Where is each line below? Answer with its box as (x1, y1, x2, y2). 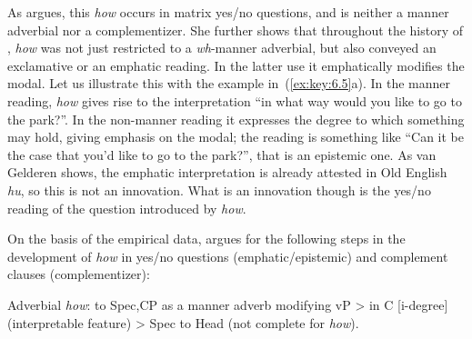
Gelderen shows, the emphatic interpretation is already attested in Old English (7, 163, 447, 182)
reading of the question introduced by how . (7, 198, 246, 217)
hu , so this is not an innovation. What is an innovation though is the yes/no (7, 180, 431, 199)
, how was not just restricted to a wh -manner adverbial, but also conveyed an (7, 38, 437, 57)
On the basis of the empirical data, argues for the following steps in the (7, 229, 406, 248)
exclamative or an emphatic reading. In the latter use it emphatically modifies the (7, 55, 465, 75)
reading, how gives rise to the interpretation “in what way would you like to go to (7, 91, 462, 110)
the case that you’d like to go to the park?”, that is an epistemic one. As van (7, 145, 437, 164)
